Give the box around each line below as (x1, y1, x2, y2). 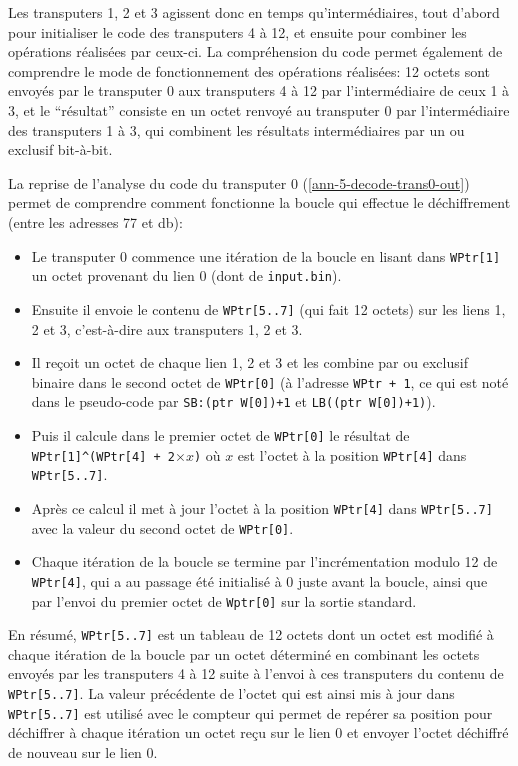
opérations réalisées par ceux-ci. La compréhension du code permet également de (8, 41, 503, 62)
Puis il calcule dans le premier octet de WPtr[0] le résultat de (31, 425, 410, 445)
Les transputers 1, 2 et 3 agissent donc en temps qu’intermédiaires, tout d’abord (8, 2, 500, 22)
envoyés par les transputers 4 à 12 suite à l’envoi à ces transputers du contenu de (8, 663, 504, 684)
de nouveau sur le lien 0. (8, 741, 158, 762)
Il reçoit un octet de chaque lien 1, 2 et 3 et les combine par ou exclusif (31, 352, 468, 373)
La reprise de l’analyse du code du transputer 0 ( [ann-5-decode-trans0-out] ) (8, 172, 470, 193)
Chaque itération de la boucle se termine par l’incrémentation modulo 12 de (31, 551, 498, 572)
